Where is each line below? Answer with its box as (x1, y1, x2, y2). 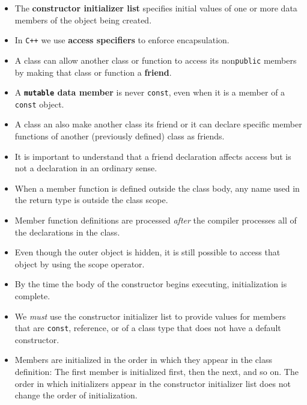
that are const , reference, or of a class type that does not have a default (14, 321, 281, 334)
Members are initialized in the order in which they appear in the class (14, 353, 272, 366)
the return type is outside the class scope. (14, 193, 168, 206)
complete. (14, 289, 50, 302)
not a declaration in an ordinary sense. (14, 162, 157, 174)
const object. (14, 97, 64, 110)
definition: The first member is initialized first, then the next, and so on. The (14, 365, 299, 377)
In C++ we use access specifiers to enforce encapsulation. (14, 34, 229, 46)
